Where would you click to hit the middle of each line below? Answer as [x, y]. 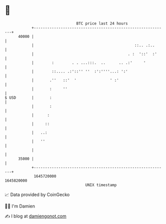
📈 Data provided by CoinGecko [37, 195]
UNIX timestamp [101, 185]
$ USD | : [28, 98]
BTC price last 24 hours [102, 23]
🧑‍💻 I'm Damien [20, 206]
